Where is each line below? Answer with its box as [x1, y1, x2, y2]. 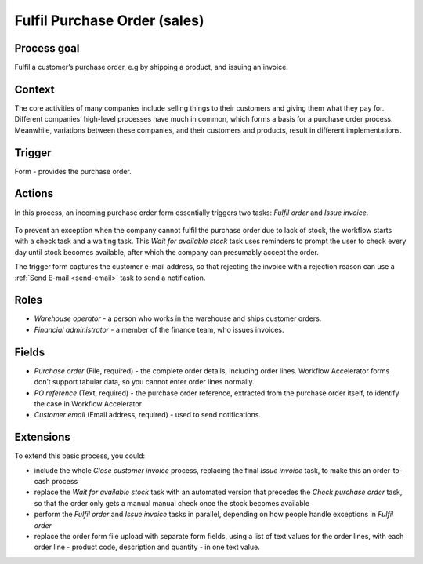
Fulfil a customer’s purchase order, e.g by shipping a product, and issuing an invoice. [14, 63, 289, 72]
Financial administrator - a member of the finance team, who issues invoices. [34, 325, 284, 334]
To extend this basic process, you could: [14, 451, 146, 460]
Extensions [14, 431, 70, 444]
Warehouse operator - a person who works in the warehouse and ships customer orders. [34, 314, 322, 323]
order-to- [372, 465, 403, 475]
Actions [14, 187, 54, 200]
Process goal [14, 42, 80, 55]
